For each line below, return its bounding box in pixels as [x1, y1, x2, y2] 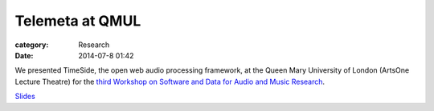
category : [14, 40, 49, 50]
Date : [14, 50, 34, 60]
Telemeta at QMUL [14, 12, 141, 30]
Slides [14, 92, 35, 101]
